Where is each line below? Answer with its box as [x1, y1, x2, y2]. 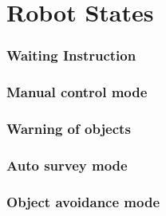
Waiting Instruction [6, 45, 136, 65]
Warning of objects [6, 118, 131, 138]
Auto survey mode [6, 155, 128, 175]
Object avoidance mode [6, 191, 160, 211]
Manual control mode [6, 82, 148, 102]
